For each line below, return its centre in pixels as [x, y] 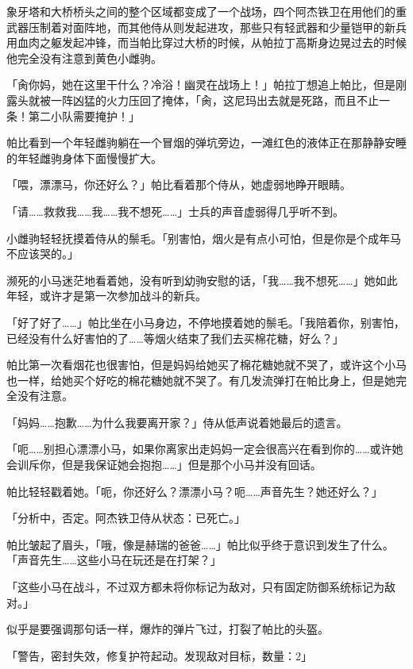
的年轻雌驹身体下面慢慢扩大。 [84, 158]
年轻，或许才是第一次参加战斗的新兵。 [106, 296]
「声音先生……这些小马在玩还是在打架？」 [114, 560]
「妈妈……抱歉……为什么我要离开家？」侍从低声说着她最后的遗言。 [177, 422]
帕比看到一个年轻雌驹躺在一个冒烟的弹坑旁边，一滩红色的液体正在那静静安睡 [206, 142]
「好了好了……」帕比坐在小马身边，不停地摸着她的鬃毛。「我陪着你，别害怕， [206, 322]
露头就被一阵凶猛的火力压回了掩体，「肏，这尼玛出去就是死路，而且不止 [193, 100]
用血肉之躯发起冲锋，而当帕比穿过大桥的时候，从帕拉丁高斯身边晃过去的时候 [206, 42]
